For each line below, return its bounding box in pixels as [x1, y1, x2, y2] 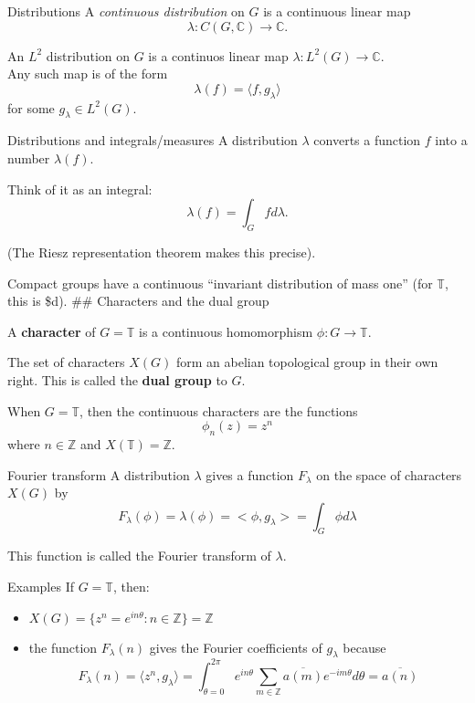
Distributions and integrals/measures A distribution [7, 131, 298, 150]
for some [7, 98, 55, 117]
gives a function [206, 465, 294, 484]
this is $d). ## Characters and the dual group [7, 291, 269, 310]
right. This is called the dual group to [7, 370, 227, 389]
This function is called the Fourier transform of [7, 546, 271, 565]
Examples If [7, 577, 75, 596]
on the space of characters [316, 465, 462, 484]
